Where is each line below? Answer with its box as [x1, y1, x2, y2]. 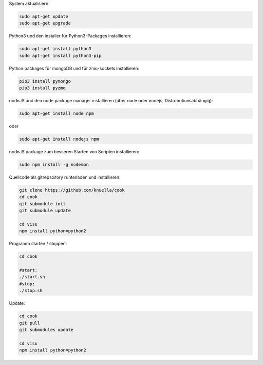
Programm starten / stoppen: [9, 241, 67, 247]
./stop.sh [19, 288, 43, 293]
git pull [19, 320, 40, 326]
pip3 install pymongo [19, 78, 71, 84]
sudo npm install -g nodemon [19, 162, 89, 167]
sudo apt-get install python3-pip [19, 53, 102, 58]
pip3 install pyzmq [19, 85, 66, 91]
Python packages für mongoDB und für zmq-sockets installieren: [9, 65, 140, 71]
